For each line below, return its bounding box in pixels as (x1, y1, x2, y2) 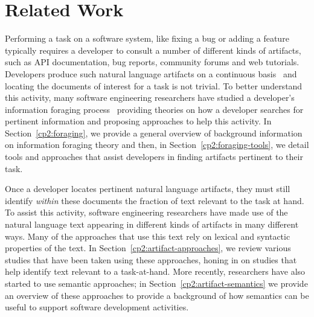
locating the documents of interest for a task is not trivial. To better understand (5, 79, 303, 92)
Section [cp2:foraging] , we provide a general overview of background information (5, 126, 303, 139)
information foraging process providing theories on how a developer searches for (5, 103, 304, 115)
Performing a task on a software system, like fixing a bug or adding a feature (5, 32, 289, 45)
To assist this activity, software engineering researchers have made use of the (5, 206, 288, 219)
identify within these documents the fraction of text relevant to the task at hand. (5, 194, 304, 207)
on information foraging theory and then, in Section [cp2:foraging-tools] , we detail (5, 138, 309, 151)
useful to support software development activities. (5, 301, 189, 313)
